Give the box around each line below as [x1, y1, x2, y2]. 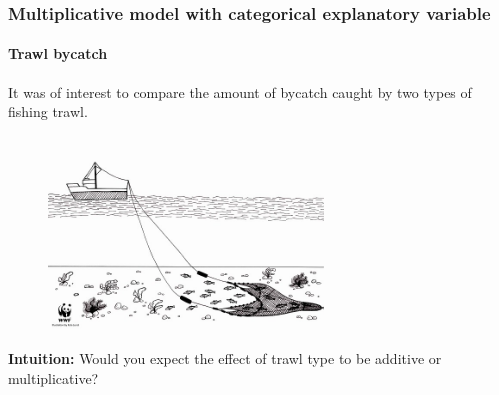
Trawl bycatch [8, 43, 108, 64]
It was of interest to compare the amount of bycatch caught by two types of [8, 81, 472, 102]
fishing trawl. [8, 101, 88, 122]
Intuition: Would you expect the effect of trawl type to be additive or [8, 348, 442, 369]
